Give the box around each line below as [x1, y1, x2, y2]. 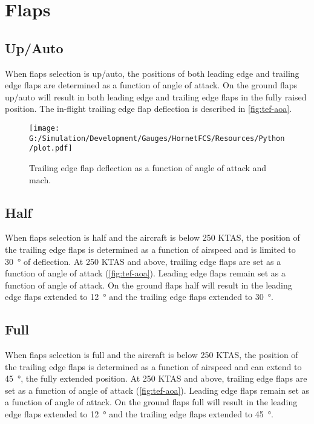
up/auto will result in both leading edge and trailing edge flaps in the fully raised [5, 90, 307, 103]
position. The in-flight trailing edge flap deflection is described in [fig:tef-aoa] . [5, 102, 292, 115]
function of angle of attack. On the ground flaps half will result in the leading [5, 278, 292, 291]
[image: [29, 123, 60, 132]
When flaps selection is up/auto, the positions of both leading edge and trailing [5, 67, 299, 79]
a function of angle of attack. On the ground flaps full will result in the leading [5, 396, 298, 408]
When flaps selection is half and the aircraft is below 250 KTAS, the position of [5, 231, 300, 244]
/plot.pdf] [29, 144, 73, 153]
